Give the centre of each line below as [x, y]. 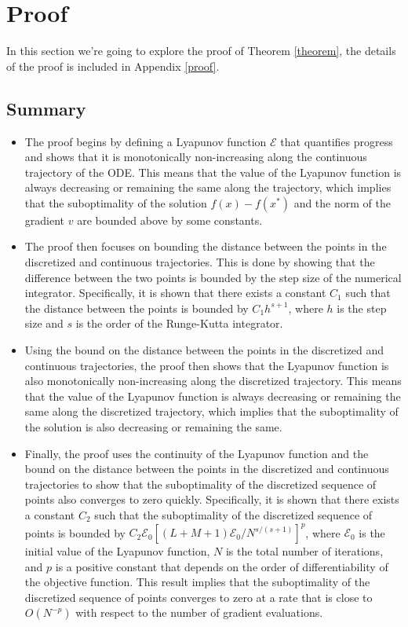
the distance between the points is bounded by [137, 308]
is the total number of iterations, [304, 551]
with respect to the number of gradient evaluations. [199, 612]
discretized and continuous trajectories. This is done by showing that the [200, 262]
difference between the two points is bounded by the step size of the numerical [213, 277]
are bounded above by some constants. [170, 220]
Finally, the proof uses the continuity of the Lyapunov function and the [197, 453]
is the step [362, 308]
